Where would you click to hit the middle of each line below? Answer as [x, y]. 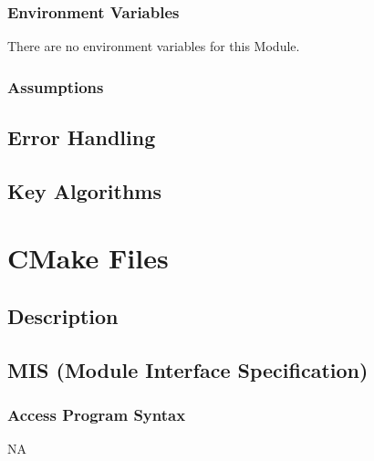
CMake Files [88, 258]
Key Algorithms [84, 190]
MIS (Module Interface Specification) [188, 369]
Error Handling [82, 137]
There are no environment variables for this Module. [154, 46]
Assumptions [56, 86]
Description [63, 315]
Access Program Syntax [97, 415]
